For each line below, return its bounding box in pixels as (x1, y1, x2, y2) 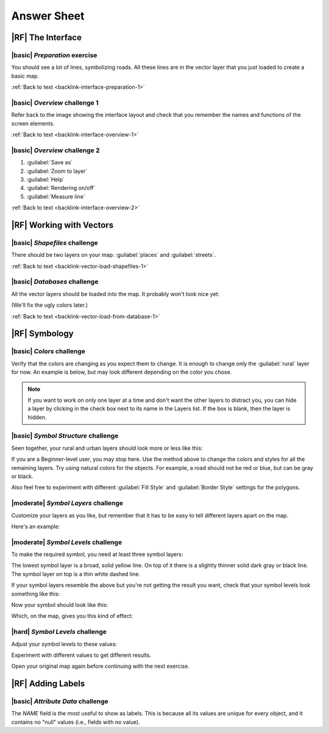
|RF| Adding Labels (11, 679, 85, 689)
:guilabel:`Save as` (26, 159, 73, 166)
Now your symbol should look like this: (11, 601, 108, 609)
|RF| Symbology (11, 329, 74, 339)
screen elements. (11, 119, 55, 127)
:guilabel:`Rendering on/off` (26, 184, 96, 192)
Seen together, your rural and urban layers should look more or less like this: (11, 444, 203, 452)
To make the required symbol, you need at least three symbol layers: (11, 551, 183, 558)
